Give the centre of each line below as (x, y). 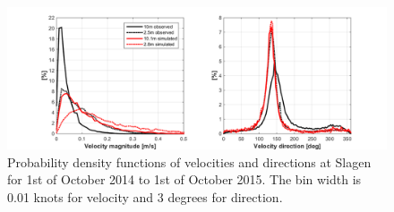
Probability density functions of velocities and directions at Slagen (189, 161)
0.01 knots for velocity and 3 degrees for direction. (145, 196)
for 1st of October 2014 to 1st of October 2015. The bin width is (184, 179)
